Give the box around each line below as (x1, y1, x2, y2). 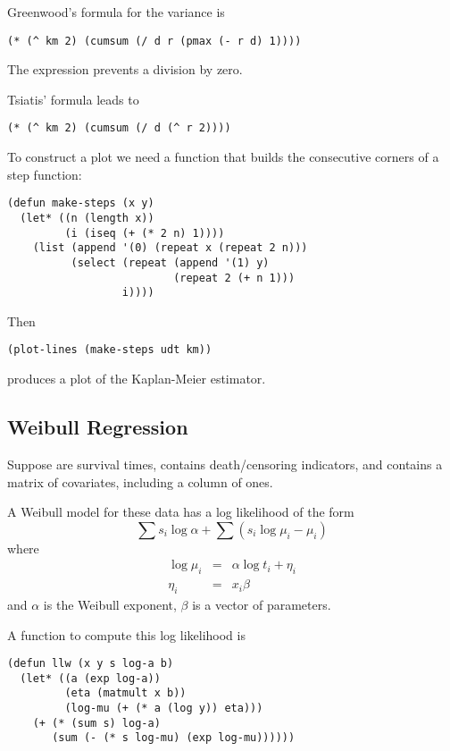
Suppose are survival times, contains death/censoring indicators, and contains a (7, 454, 443, 473)
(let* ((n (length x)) (20, 211, 154, 224)
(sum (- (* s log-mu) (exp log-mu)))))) (52, 731, 296, 745)
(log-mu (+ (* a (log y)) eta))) (64, 702, 263, 715)
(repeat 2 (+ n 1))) (173, 271, 296, 284)
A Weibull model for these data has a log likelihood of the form (7, 502, 354, 521)
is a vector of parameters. (192, 595, 331, 613)
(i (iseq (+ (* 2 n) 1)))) (64, 226, 225, 240)
